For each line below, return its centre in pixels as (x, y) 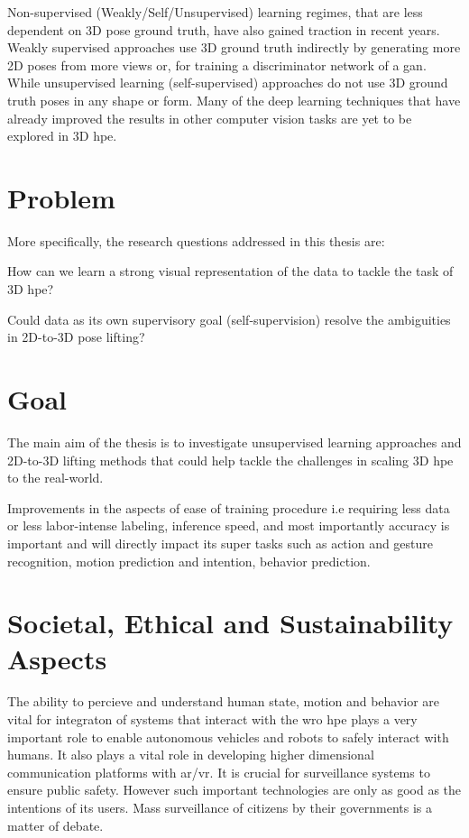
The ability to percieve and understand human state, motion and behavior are (224, 701)
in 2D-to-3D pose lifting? (76, 337)
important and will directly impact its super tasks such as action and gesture (221, 543)
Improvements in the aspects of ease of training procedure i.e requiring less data (229, 507)
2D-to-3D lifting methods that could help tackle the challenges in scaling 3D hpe (230, 460)
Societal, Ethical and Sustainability (230, 623)
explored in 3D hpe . (62, 136)
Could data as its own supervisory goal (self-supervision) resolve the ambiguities (229, 319)
